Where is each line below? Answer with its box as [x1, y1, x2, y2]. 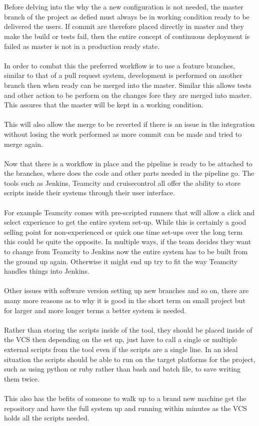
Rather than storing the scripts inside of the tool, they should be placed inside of [4, 324, 252, 335]
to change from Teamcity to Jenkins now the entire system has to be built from [4, 246, 248, 257]
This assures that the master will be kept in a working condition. [4, 99, 203, 110]
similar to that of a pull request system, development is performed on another [4, 70, 242, 80]
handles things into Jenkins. [4, 266, 89, 276]
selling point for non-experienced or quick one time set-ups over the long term [4, 226, 242, 237]
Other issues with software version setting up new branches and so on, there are [4, 285, 249, 296]
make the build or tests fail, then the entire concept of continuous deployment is [4, 30, 250, 41]
